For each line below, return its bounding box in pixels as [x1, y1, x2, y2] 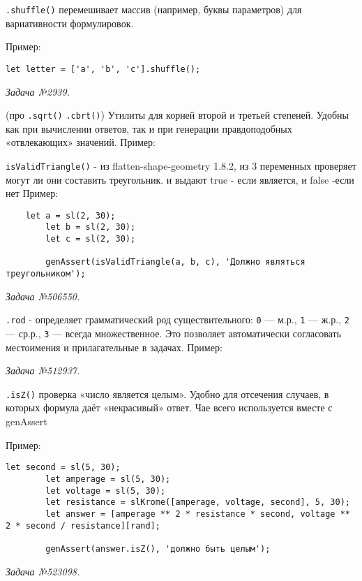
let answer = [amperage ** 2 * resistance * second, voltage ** [45, 508, 350, 519]
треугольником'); [6, 269, 86, 279]
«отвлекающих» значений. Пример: [6, 135, 156, 149]
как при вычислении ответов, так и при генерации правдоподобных [6, 121, 292, 135]
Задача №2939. [6, 84, 70, 98]
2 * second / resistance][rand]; [6, 520, 160, 531]
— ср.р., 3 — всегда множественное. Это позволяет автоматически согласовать [6, 325, 342, 340]
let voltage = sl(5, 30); [45, 485, 166, 496]
